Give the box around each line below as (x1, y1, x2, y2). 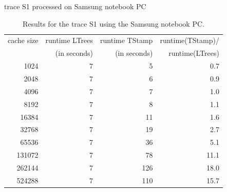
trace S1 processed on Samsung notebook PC (4, 1, 146, 11)
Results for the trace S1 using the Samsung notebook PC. (23, 18, 204, 29)
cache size (8, 35, 39, 46)
